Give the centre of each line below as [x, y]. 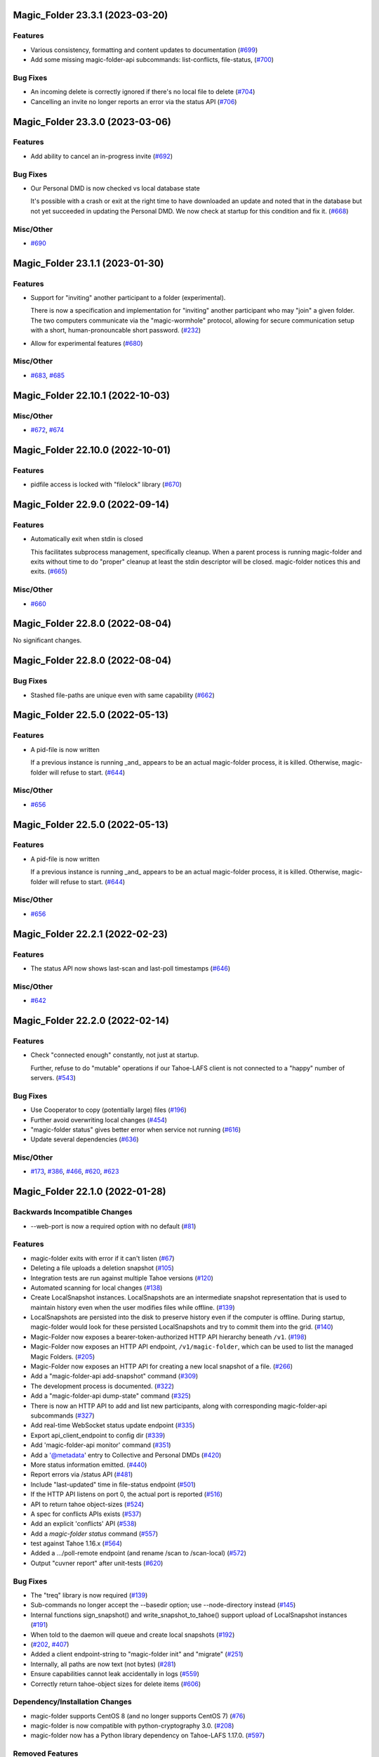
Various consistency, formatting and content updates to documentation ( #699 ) [144, 50]
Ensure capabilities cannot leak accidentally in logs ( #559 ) [115, 1674]
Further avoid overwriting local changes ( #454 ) [99, 1120]
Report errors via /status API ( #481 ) [82, 1474]
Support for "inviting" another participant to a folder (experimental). [128, 298]
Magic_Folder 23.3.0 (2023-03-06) [92, 122]
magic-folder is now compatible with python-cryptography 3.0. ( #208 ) [132, 1726]
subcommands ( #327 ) [62, 1415]
